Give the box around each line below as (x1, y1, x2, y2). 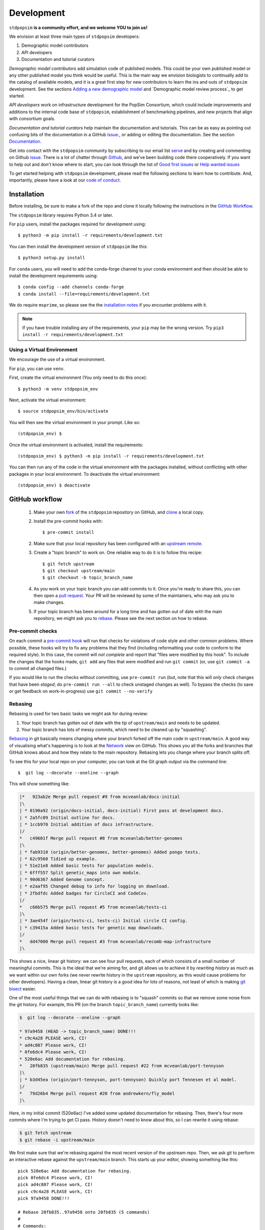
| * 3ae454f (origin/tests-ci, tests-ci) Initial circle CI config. (19, 918, 188, 923)
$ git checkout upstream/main (42, 568, 115, 573)
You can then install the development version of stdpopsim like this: (9, 244, 148, 249)
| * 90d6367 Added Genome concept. (19, 877, 105, 883)
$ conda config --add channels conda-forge (18, 284, 124, 290)
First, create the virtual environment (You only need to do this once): (9, 374, 147, 381)
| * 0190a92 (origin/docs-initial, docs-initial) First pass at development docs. (19, 808, 224, 814)
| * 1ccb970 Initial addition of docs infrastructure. (19, 822, 154, 827)
